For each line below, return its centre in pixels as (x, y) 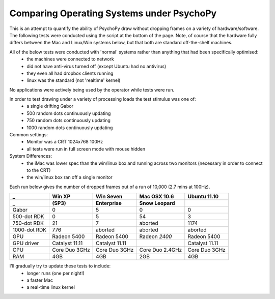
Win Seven (109, 197)
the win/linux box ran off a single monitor (70, 177)
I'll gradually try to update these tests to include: (60, 266)
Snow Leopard (157, 203)
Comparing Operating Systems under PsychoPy (113, 13)
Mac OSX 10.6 (157, 197)
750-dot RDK (28, 223)
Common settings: (29, 135)
